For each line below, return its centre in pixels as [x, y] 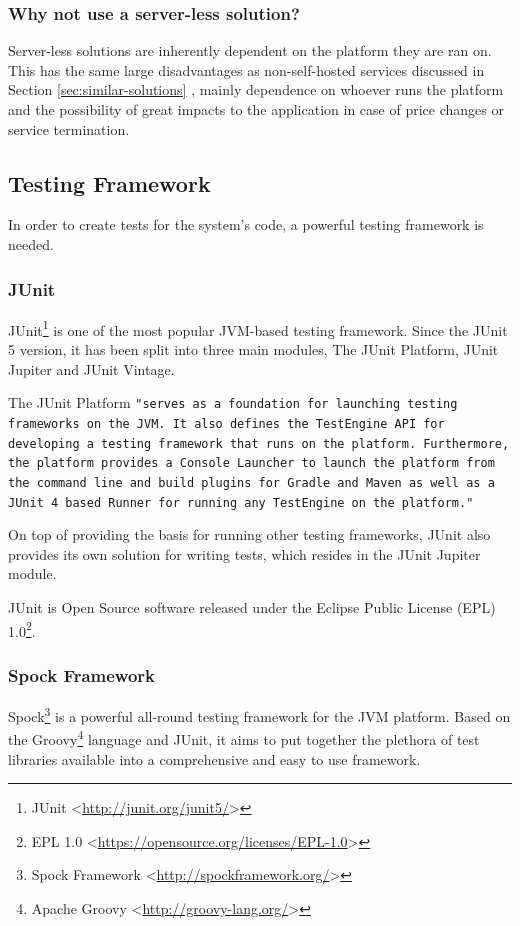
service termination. [69, 128]
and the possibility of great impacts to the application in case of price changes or [256, 109]
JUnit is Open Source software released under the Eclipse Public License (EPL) [252, 606]
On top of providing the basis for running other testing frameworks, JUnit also [249, 534]
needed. [31, 243]
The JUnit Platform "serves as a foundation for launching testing [233, 402]
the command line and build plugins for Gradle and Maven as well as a [251, 482]
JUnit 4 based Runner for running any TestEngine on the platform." [241, 502]
